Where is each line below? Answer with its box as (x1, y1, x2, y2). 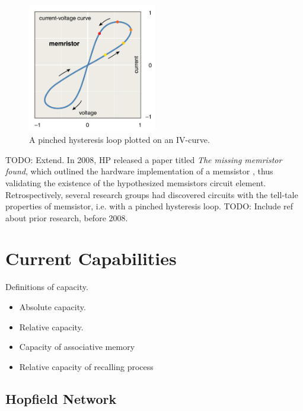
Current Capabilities (5, 246, 177, 270)
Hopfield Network (5, 389, 117, 407)
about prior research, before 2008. (5, 211, 128, 224)
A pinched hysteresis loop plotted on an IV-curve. (29, 133, 210, 146)
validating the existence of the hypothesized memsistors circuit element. (5, 176, 266, 189)
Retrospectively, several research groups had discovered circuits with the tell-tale (5, 188, 298, 200)
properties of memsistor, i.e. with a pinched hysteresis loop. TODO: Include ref (5, 200, 294, 212)
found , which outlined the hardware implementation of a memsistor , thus (5, 165, 273, 177)
